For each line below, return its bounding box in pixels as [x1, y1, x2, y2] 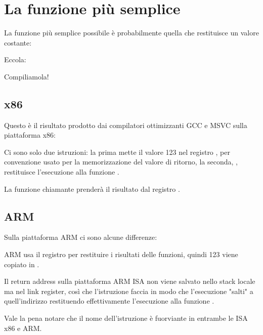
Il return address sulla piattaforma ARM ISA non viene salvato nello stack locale [4, 276, 255, 286]
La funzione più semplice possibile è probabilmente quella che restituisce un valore [4, 27, 259, 38]
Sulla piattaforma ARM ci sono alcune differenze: [4, 232, 157, 242]
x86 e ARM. [4, 322, 42, 333]
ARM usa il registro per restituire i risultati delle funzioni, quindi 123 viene [4, 249, 238, 260]
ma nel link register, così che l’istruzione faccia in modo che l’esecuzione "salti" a [4, 285, 253, 296]
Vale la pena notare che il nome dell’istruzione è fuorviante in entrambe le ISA [4, 313, 248, 323]
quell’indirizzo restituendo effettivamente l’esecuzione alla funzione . [4, 296, 214, 306]
